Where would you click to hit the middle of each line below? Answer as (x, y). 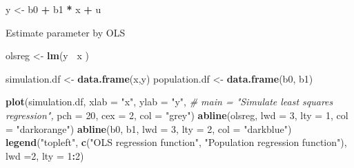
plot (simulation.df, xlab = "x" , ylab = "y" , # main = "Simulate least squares (169, 102)
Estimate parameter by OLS (66, 32)
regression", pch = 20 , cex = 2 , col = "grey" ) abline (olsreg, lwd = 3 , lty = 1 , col (177, 115)
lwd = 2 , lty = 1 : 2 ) (45, 155)
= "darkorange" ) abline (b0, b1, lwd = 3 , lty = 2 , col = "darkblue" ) (149, 128)
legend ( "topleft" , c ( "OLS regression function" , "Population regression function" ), (176, 142)
